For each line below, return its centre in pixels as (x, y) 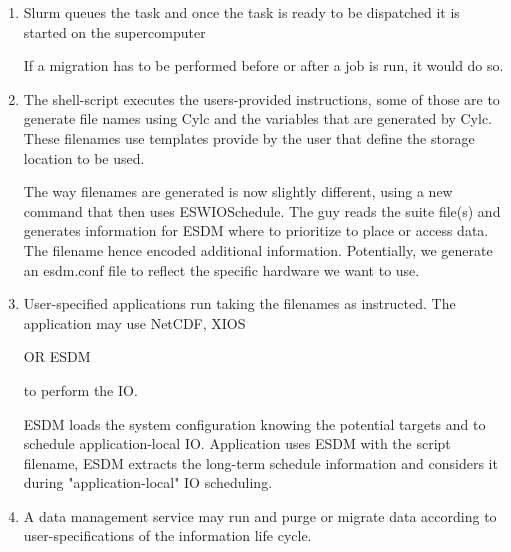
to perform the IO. (80, 389)
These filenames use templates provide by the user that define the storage (249, 137)
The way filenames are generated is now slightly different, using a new (238, 191)
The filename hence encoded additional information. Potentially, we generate (258, 249)
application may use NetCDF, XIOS (134, 322)
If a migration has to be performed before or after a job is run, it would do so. (263, 65)
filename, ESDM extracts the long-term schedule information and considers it (260, 462)
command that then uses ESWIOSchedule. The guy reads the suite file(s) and (262, 210)
